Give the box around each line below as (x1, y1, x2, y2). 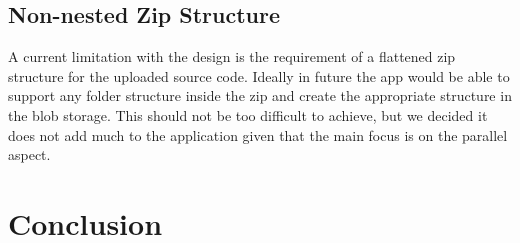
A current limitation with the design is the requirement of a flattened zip (8, 46, 456, 67)
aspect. (8, 144, 51, 165)
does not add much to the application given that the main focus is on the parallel (8, 124, 508, 145)
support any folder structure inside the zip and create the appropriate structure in (8, 85, 512, 106)
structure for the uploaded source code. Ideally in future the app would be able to (8, 65, 510, 86)
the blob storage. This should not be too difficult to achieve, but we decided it (8, 104, 488, 125)
